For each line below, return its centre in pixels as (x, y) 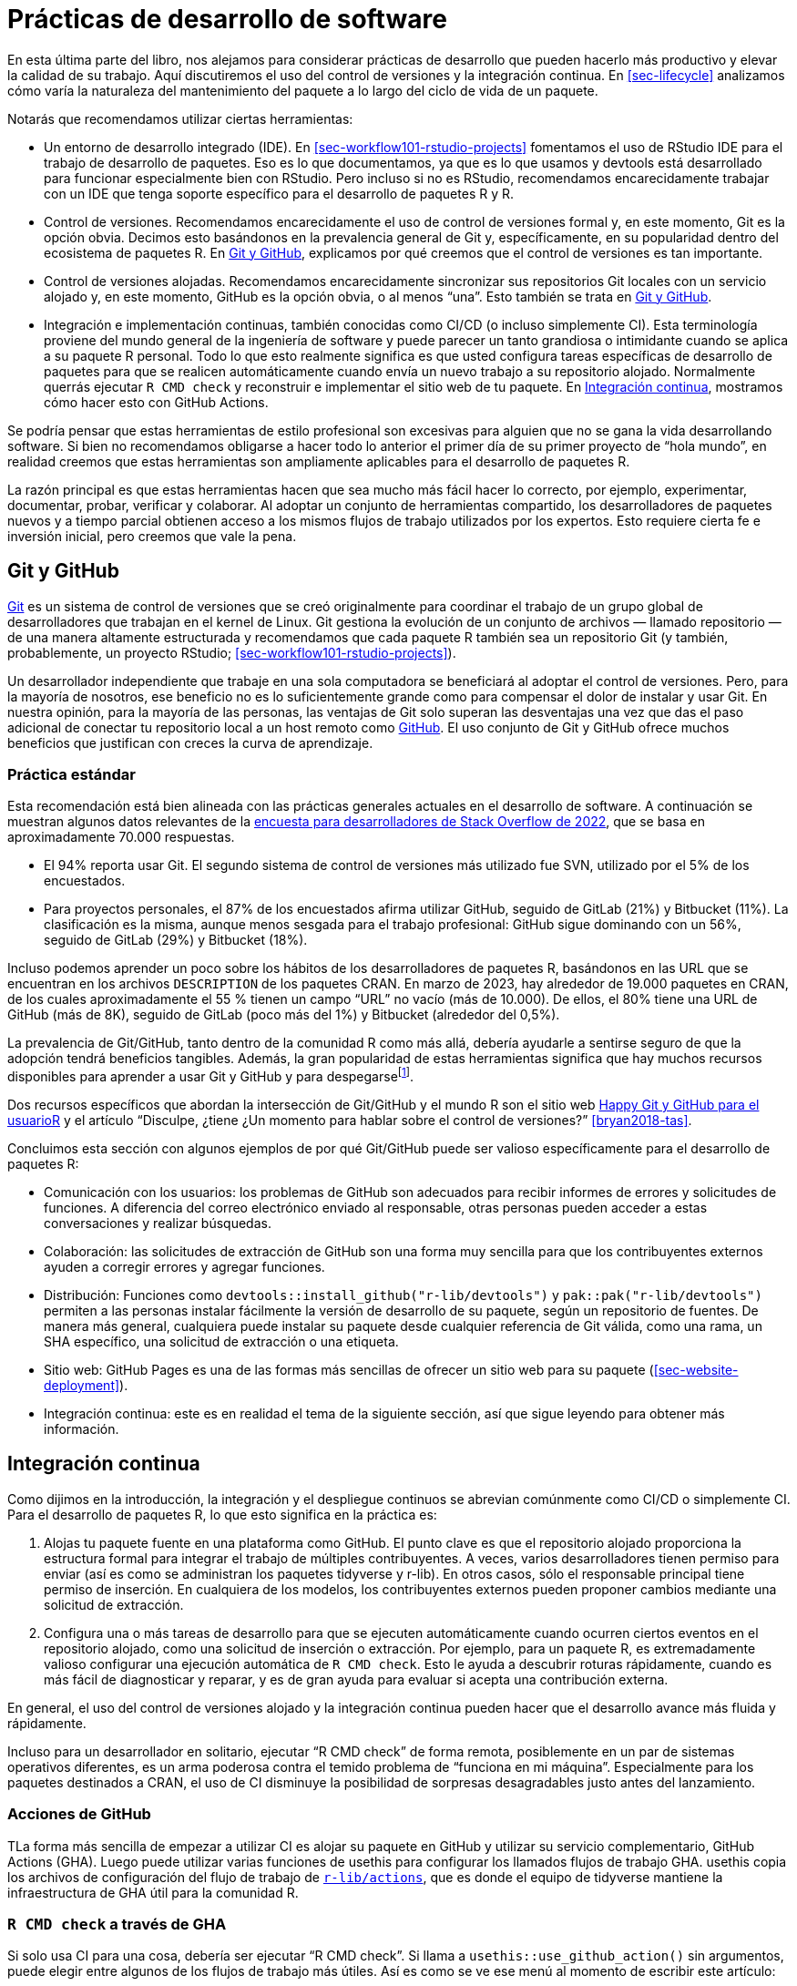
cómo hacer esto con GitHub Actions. (156, 402)
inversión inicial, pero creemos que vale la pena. (152, 536)
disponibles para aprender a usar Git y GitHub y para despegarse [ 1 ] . (211, 1075)
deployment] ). (86, 1385)
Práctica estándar (72, 774)
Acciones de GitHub (79, 1814)
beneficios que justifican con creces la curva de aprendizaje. (190, 742)
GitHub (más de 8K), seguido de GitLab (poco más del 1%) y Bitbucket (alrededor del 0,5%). (284, 1015)
